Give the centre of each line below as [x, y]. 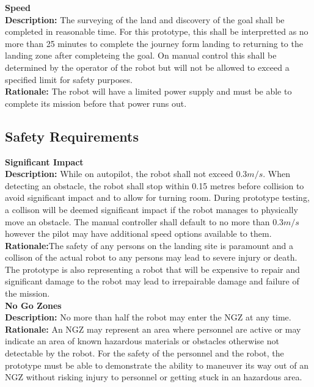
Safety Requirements [72, 136]
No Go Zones [33, 305]
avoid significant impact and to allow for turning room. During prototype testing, [157, 197]
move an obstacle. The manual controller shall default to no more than [137, 221]
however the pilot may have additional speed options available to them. [138, 233]
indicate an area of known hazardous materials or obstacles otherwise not [142, 341]
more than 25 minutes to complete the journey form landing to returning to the [154, 43]
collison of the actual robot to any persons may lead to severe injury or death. [151, 257]
